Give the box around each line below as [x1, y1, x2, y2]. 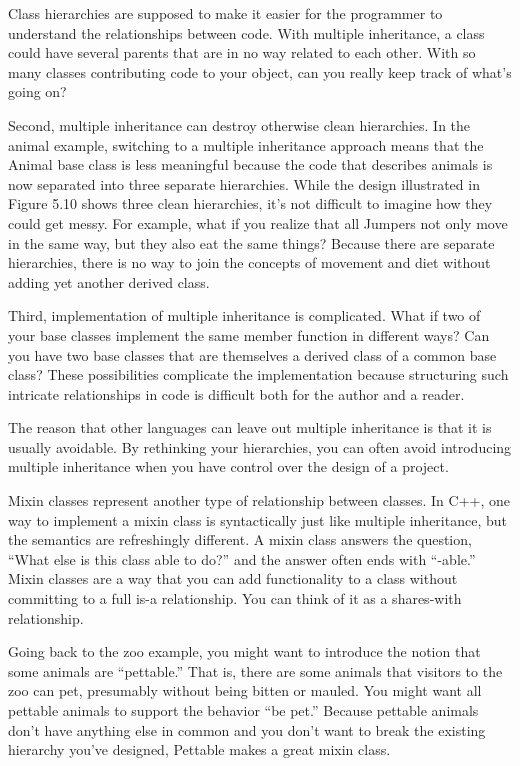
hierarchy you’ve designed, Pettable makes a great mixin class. [8, 739, 391, 760]
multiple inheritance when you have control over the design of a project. [8, 456, 449, 477]
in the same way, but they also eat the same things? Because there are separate [8, 232, 495, 253]
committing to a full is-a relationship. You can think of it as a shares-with [8, 588, 462, 609]
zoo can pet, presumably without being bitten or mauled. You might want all [8, 680, 482, 701]
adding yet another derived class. [8, 271, 210, 292]
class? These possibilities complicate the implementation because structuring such [8, 364, 509, 385]
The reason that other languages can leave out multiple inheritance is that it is [8, 417, 492, 438]
